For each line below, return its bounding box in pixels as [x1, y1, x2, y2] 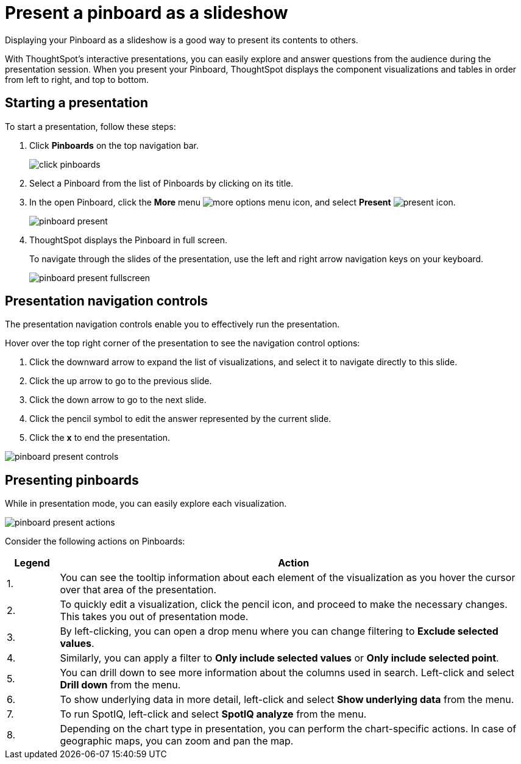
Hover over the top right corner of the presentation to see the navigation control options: [5, 338, 360, 349]
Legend [14, 557, 50, 569]
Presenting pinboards [5, 472, 139, 488]
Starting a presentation [5, 95, 149, 111]
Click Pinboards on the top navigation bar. [29, 140, 199, 151]
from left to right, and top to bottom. [5, 74, 149, 85]
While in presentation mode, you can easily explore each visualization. [5, 498, 287, 509]
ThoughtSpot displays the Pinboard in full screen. [29, 234, 227, 245]
